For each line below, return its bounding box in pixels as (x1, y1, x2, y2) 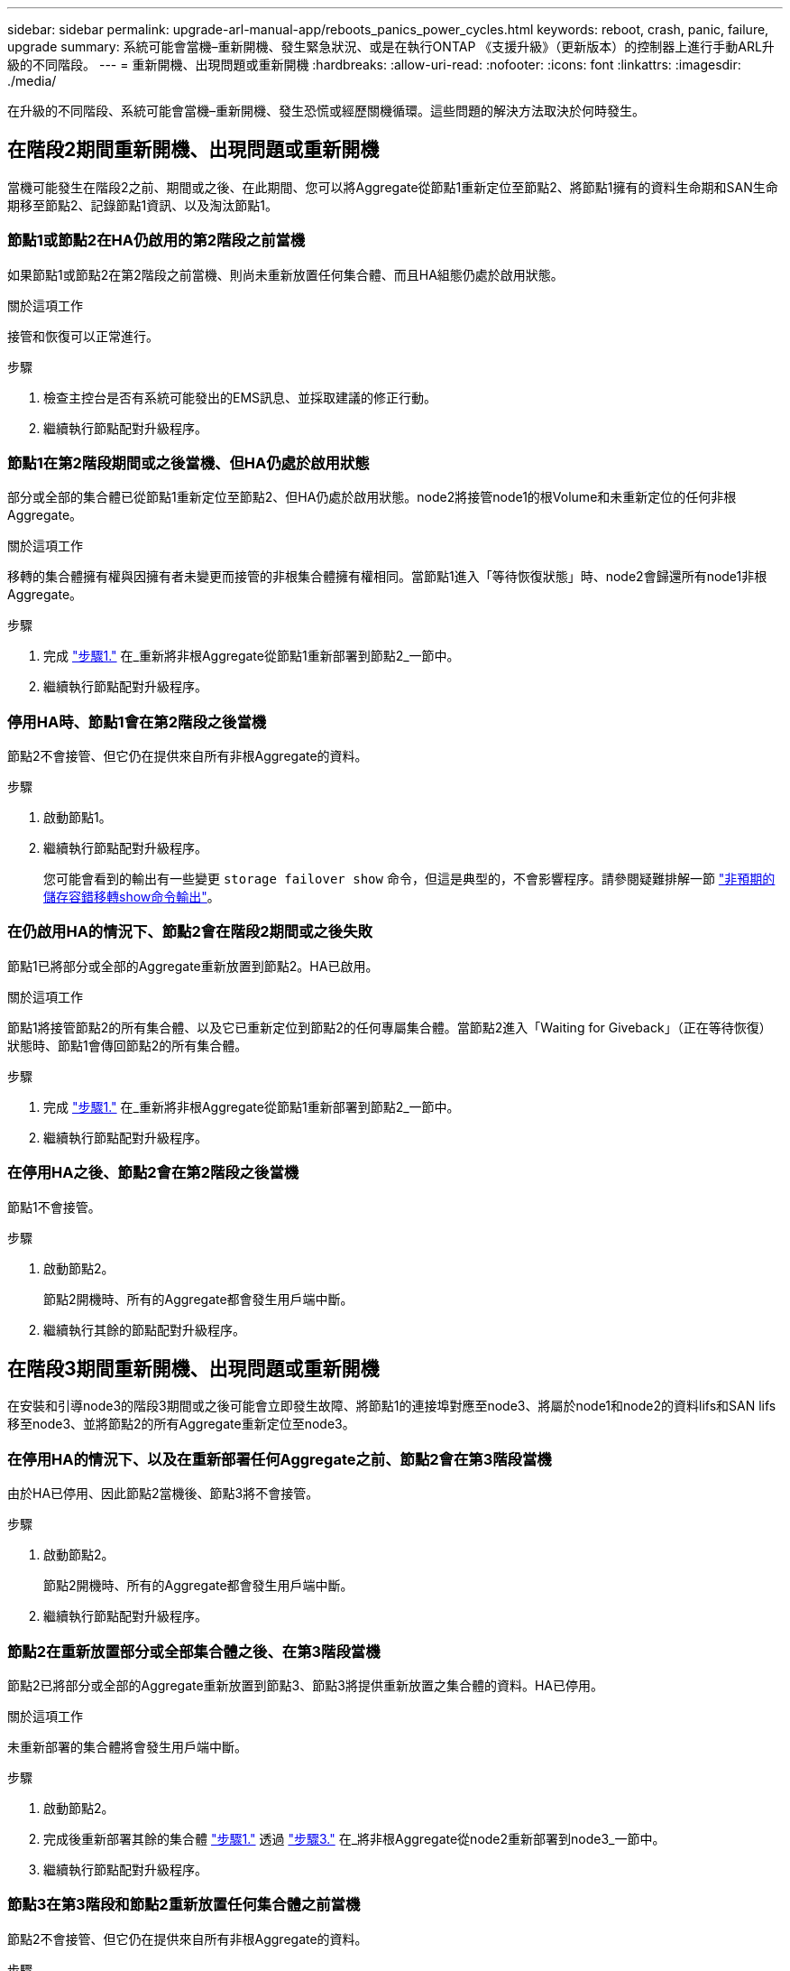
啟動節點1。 (43, 810, 112, 826)
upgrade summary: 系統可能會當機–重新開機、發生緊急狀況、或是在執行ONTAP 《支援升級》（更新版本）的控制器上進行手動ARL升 (7, 39, 775, 54)
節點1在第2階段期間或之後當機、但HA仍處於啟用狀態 (7, 453, 370, 472)
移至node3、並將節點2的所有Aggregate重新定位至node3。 (7, 1416, 355, 1432)
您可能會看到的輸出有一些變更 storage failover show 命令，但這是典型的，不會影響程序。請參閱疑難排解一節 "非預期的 (43, 871, 776, 887)
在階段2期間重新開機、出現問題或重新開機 (7, 138, 380, 162)
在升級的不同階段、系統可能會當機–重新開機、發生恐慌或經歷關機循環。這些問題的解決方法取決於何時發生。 (7, 103, 645, 118)
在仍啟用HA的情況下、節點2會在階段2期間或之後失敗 (7, 922, 372, 941)
